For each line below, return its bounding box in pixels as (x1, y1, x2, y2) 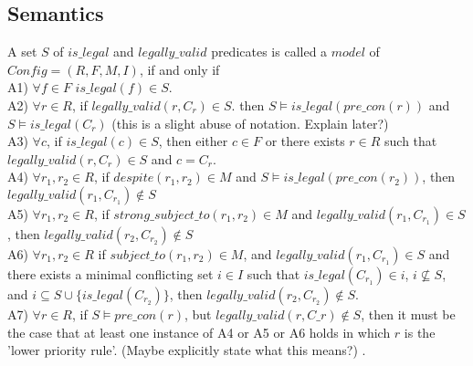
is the (404, 322, 436, 341)
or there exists (265, 131, 345, 151)
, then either (158, 131, 228, 151)
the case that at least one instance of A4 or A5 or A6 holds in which (7, 322, 391, 341)
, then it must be (361, 304, 456, 323)
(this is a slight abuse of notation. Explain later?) (111, 113, 389, 132)
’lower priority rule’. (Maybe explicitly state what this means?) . (7, 340, 366, 360)
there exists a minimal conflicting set (7, 264, 214, 283)
